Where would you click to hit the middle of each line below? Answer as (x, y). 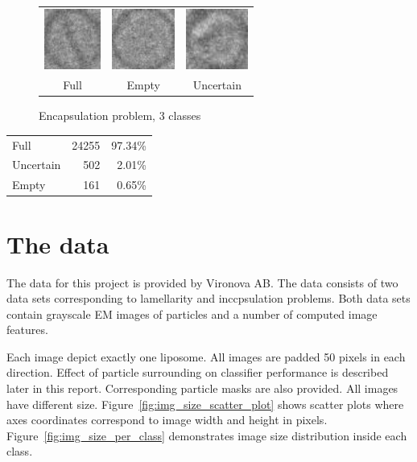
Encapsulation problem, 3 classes (120, 115)
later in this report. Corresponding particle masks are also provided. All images (202, 388)
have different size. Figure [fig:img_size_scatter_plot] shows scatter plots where (205, 404)
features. (27, 330)
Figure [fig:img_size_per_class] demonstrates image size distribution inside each (207, 435)
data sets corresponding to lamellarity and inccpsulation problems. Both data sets (208, 298)
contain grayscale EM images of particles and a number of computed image (192, 313)
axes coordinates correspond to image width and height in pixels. (167, 420)
